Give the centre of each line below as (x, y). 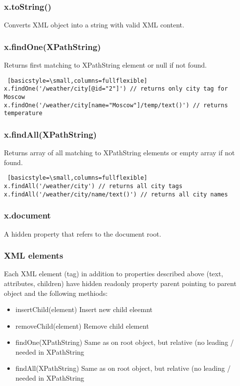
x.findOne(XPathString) (53, 46)
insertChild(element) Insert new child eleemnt (84, 309)
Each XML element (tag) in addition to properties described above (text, (114, 274)
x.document (27, 215)
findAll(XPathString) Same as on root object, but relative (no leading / (123, 368)
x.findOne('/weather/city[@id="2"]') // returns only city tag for (116, 89)
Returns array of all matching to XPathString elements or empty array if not (120, 153)
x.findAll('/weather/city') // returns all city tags (93, 186)
